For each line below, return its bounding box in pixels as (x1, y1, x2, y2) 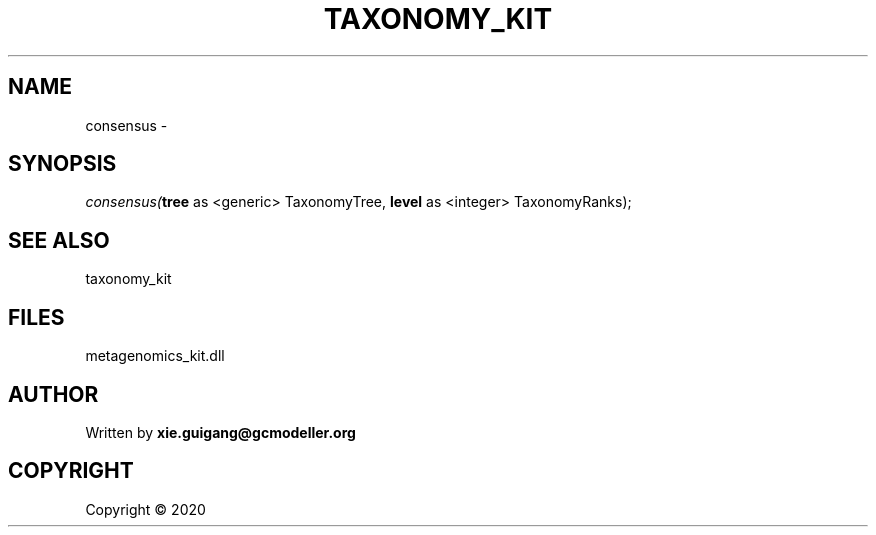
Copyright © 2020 (85, 500, 206, 518)
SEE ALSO (8, 227, 110, 253)
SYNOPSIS (8, 151, 117, 177)
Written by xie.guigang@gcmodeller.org (85, 423, 356, 441)
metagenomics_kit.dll (85, 347, 225, 365)
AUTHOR (8, 381, 99, 407)
